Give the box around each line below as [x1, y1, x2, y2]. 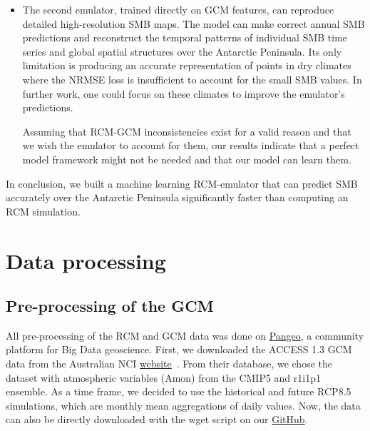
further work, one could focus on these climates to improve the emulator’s [22, 86, 345, 101]
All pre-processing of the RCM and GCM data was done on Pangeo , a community [6, 328, 364, 343]
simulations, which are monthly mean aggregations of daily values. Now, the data [6, 397, 361, 412]
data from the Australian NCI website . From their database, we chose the [6, 356, 332, 371]
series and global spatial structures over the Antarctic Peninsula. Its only [22, 44, 342, 59]
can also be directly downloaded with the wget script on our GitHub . [6, 412, 308, 427]
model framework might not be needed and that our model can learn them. [22, 151, 351, 166]
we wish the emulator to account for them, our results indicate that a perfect [22, 138, 359, 153]
